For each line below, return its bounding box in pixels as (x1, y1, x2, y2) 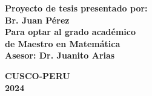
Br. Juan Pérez (5, 13, 70, 26)
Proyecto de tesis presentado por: (5, 2, 148, 14)
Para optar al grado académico (5, 25, 136, 38)
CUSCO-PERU (5, 69, 70, 82)
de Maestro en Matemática (5, 37, 121, 50)
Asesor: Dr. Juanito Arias (5, 49, 115, 62)
